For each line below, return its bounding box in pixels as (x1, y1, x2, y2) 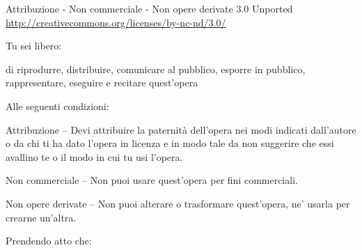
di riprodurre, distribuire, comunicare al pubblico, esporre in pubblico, (6, 61, 306, 76)
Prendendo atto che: (6, 233, 92, 248)
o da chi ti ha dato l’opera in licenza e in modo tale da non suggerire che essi (6, 136, 334, 150)
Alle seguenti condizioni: (6, 98, 109, 113)
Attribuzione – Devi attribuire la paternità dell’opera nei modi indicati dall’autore (6, 122, 356, 136)
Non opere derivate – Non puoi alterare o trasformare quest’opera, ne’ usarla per (6, 196, 350, 210)
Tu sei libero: (6, 38, 62, 53)
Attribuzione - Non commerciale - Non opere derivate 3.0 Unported (6, 1, 293, 15)
